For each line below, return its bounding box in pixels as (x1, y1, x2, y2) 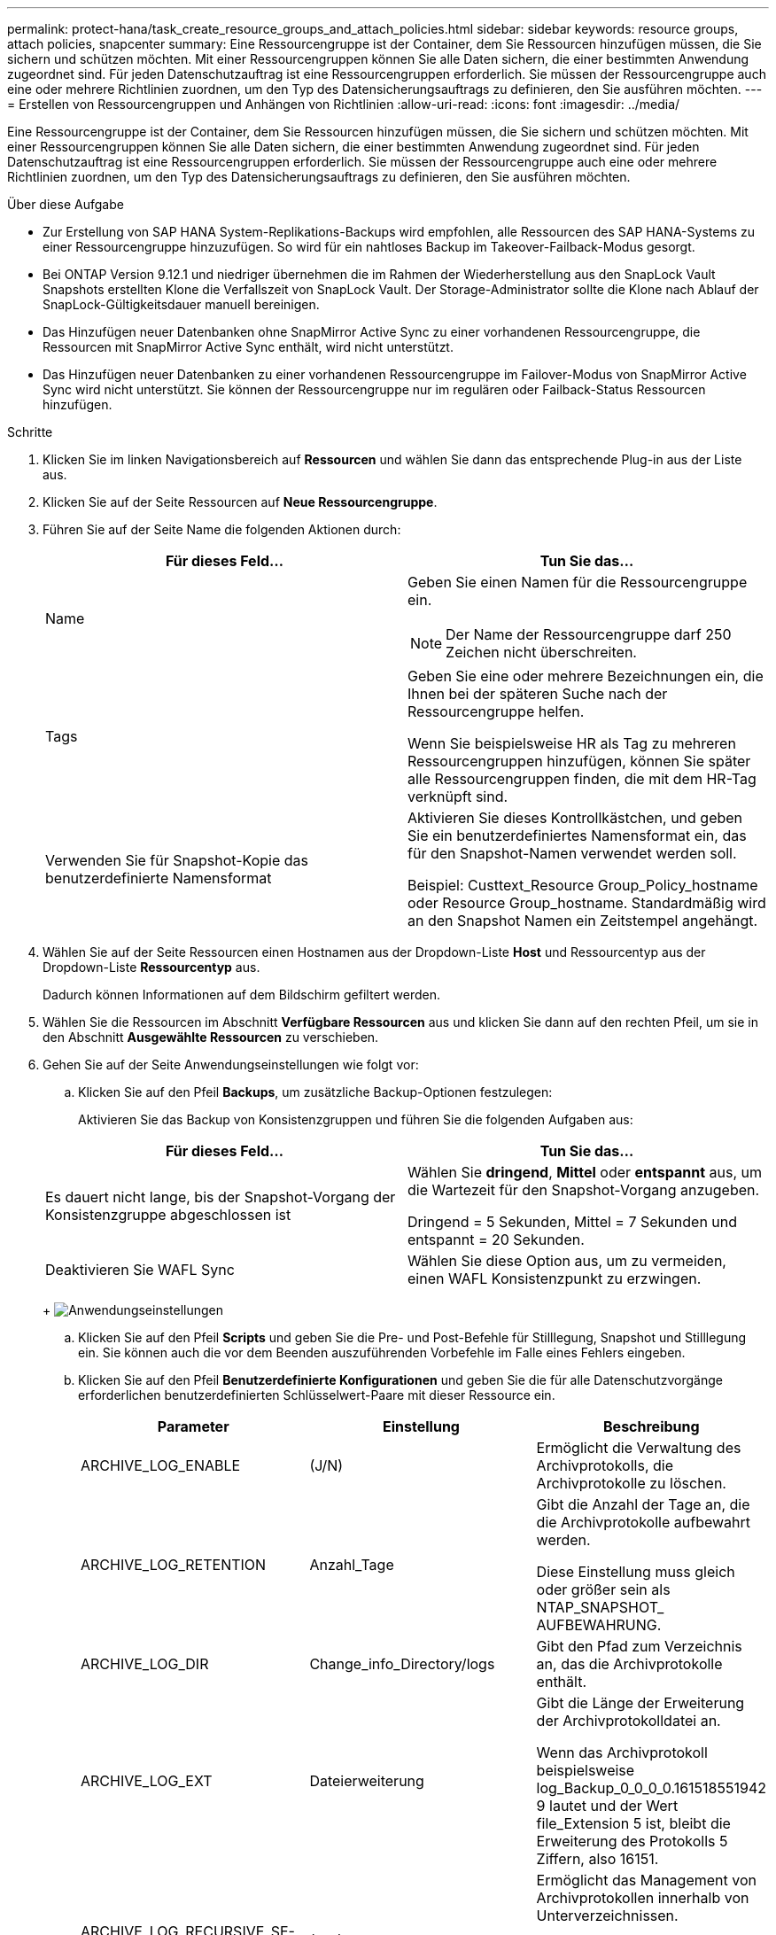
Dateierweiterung (309, 1772, 424, 1790)
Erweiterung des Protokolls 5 (536, 1832, 728, 1850)
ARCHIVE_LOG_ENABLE (81, 1457, 241, 1474)
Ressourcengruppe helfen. (407, 703, 585, 720)
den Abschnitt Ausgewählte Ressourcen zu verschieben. (43, 1030, 379, 1045)
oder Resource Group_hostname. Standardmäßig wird (407, 894, 766, 912)
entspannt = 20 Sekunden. (407, 1231, 585, 1248)
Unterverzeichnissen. (536, 1907, 679, 1924)
